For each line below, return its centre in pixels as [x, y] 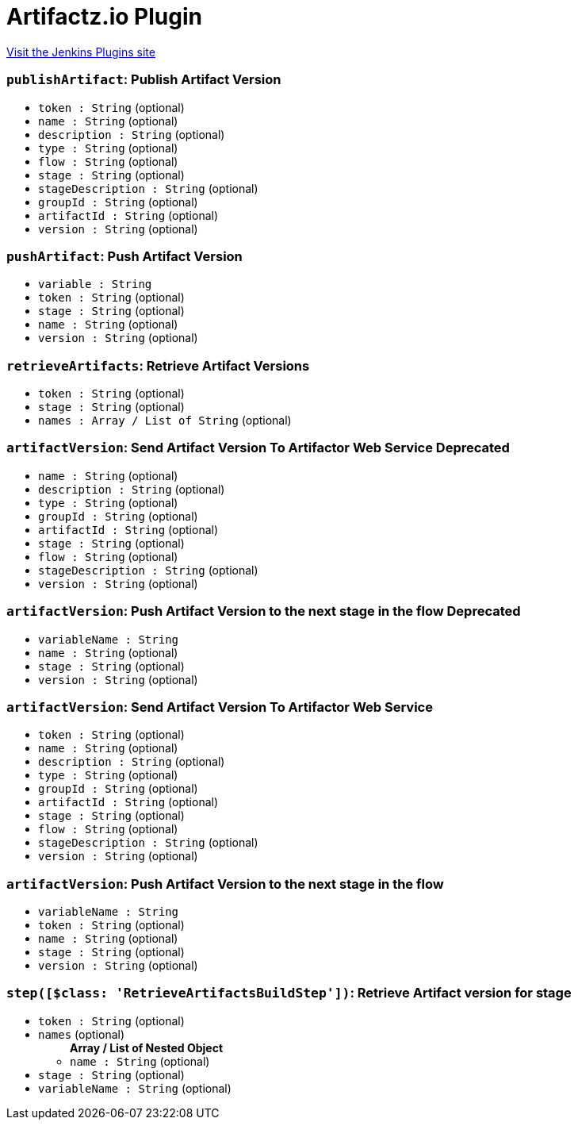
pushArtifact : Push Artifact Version [124, 256]
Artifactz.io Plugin [104, 17]
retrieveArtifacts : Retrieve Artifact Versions [158, 365]
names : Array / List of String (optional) [165, 420]
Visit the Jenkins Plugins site [81, 52]
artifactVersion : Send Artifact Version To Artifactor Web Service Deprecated [258, 448]
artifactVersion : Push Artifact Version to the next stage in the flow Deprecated [264, 611]
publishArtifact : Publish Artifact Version [144, 80]
